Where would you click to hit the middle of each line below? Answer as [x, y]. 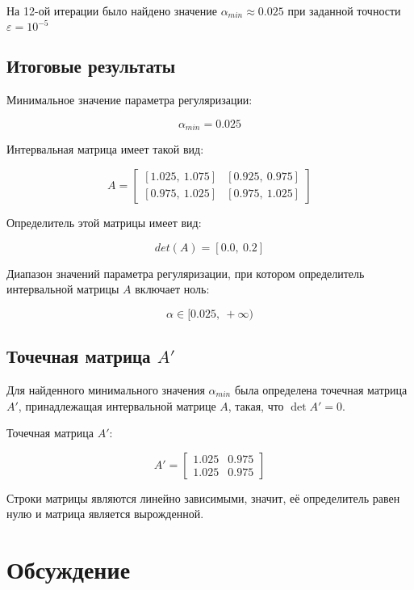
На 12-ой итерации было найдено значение [112, 11]
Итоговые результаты [91, 66]
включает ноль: [172, 289]
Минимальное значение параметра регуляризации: [130, 100]
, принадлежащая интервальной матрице [117, 405]
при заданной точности [344, 11]
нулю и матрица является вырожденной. [105, 514]
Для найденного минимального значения [106, 389]
